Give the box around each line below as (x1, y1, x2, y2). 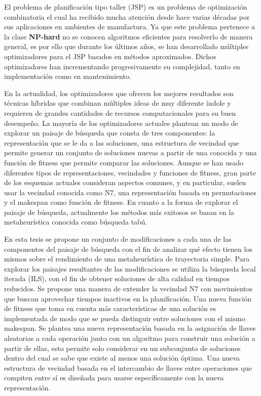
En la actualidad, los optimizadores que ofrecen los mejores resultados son (4, 87, 234, 98)
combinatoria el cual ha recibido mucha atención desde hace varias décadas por (4, 11, 250, 22)
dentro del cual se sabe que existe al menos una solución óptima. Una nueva (4, 353, 240, 363)
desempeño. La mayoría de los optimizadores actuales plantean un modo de (4, 117, 238, 128)
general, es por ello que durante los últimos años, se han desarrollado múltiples (4, 41, 249, 52)
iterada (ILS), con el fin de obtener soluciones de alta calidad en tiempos (4, 273, 230, 284)
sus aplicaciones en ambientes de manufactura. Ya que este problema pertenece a (4, 21, 255, 32)
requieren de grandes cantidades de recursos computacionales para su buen (4, 107, 236, 118)
